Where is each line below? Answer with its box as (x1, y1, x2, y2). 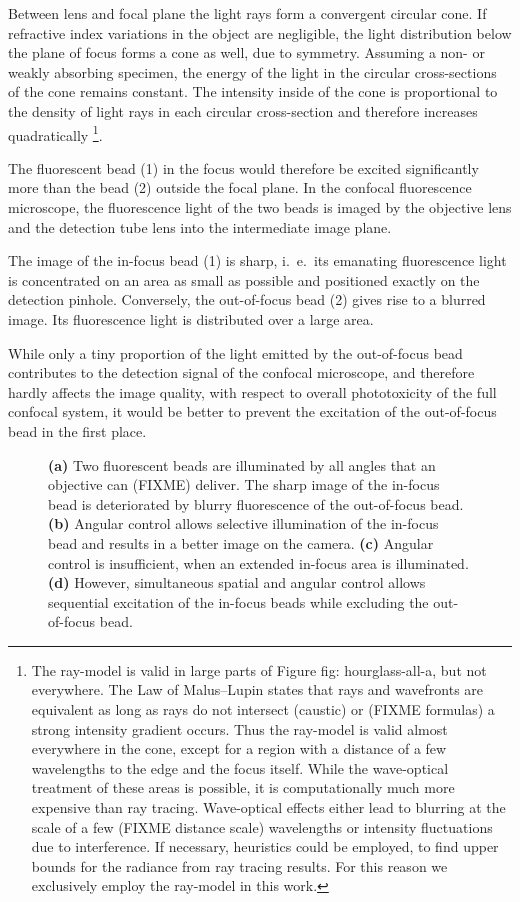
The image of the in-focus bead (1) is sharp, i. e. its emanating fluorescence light (8, 250, 507, 271)
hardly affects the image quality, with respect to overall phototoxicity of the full (8, 381, 497, 402)
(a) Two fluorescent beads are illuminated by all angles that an (48, 454, 436, 475)
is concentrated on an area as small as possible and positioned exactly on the (8, 269, 480, 290)
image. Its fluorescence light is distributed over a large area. (8, 308, 374, 329)
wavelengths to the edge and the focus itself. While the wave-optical (31, 757, 449, 778)
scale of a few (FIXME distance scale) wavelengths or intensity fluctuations (31, 816, 493, 837)
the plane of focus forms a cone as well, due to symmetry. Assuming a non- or (8, 42, 485, 63)
